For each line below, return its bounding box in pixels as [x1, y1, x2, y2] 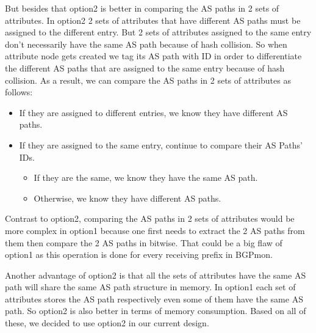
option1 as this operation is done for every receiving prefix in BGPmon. [5, 248, 273, 261]
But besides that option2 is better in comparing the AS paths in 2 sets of [5, 2, 279, 14]
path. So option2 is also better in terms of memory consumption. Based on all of [5, 304, 306, 317]
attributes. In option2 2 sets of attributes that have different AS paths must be [5, 13, 301, 26]
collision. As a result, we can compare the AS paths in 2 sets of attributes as [5, 73, 291, 86]
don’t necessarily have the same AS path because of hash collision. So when [5, 37, 287, 50]
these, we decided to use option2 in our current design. [5, 317, 209, 329]
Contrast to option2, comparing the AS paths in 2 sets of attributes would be [5, 212, 295, 225]
